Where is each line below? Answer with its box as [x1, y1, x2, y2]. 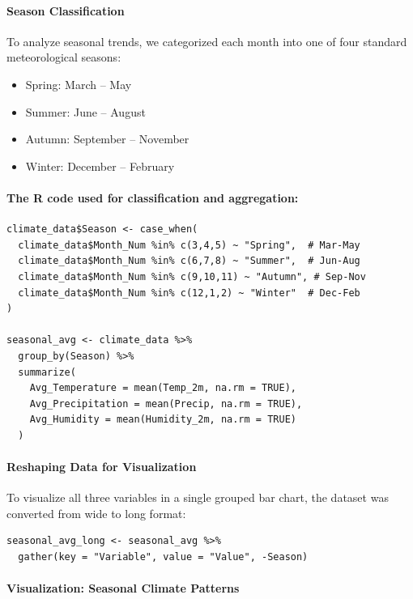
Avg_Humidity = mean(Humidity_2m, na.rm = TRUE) [29, 414, 296, 426]
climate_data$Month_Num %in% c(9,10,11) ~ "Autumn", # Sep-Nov [18, 270, 366, 283]
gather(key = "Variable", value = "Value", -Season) [18, 551, 309, 563]
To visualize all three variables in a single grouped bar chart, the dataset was [6, 489, 389, 506]
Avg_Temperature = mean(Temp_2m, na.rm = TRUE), [29, 382, 296, 394]
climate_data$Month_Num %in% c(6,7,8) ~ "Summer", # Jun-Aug [18, 255, 360, 267]
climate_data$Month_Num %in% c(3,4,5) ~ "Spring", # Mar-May [18, 239, 360, 251]
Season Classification [6, 2, 125, 19]
